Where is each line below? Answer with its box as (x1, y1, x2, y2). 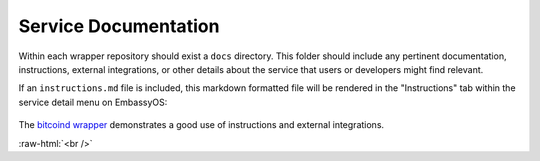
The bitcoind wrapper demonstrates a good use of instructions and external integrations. (18, 119, 385, 131)
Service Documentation (18, 15, 220, 37)
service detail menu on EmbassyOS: (18, 96, 168, 108)
